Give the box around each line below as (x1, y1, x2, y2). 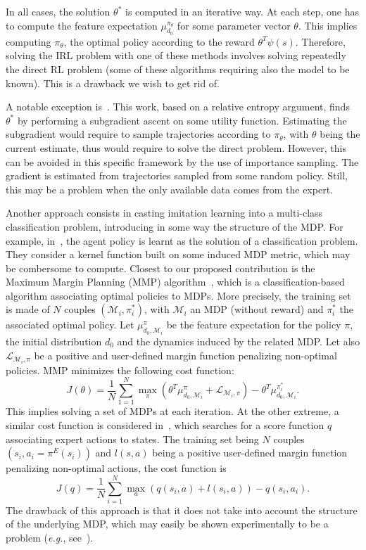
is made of (6, 302, 50, 316)
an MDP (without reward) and (190, 302, 324, 316)
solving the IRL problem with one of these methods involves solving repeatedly (6, 48, 346, 63)
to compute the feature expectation (6, 18, 158, 32)
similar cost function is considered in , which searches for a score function (6, 417, 324, 432)
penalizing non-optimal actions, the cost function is (6, 461, 227, 475)
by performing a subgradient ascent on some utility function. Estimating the (17, 113, 347, 127)
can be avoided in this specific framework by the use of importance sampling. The (6, 154, 359, 169)
